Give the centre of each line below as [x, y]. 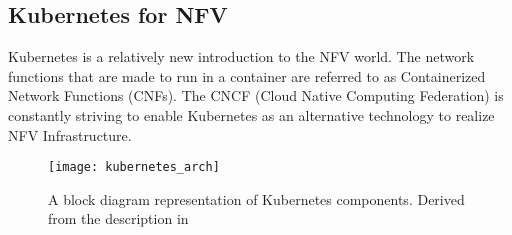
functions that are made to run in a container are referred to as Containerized [247, 75]
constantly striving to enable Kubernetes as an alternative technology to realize [251, 114]
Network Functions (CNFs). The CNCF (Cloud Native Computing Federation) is [256, 95]
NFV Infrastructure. [70, 134]
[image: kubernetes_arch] [134, 167]
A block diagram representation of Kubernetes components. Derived [256, 198]
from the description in [118, 218]
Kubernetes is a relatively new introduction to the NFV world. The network [241, 56]
